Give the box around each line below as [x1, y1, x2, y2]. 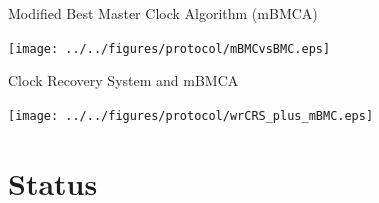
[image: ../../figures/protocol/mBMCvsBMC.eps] [8, 41, 331, 56]
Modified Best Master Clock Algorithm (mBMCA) [8, 3, 318, 23]
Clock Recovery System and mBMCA [8, 70, 239, 91]
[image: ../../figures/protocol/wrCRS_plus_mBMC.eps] [8, 108, 374, 123]
